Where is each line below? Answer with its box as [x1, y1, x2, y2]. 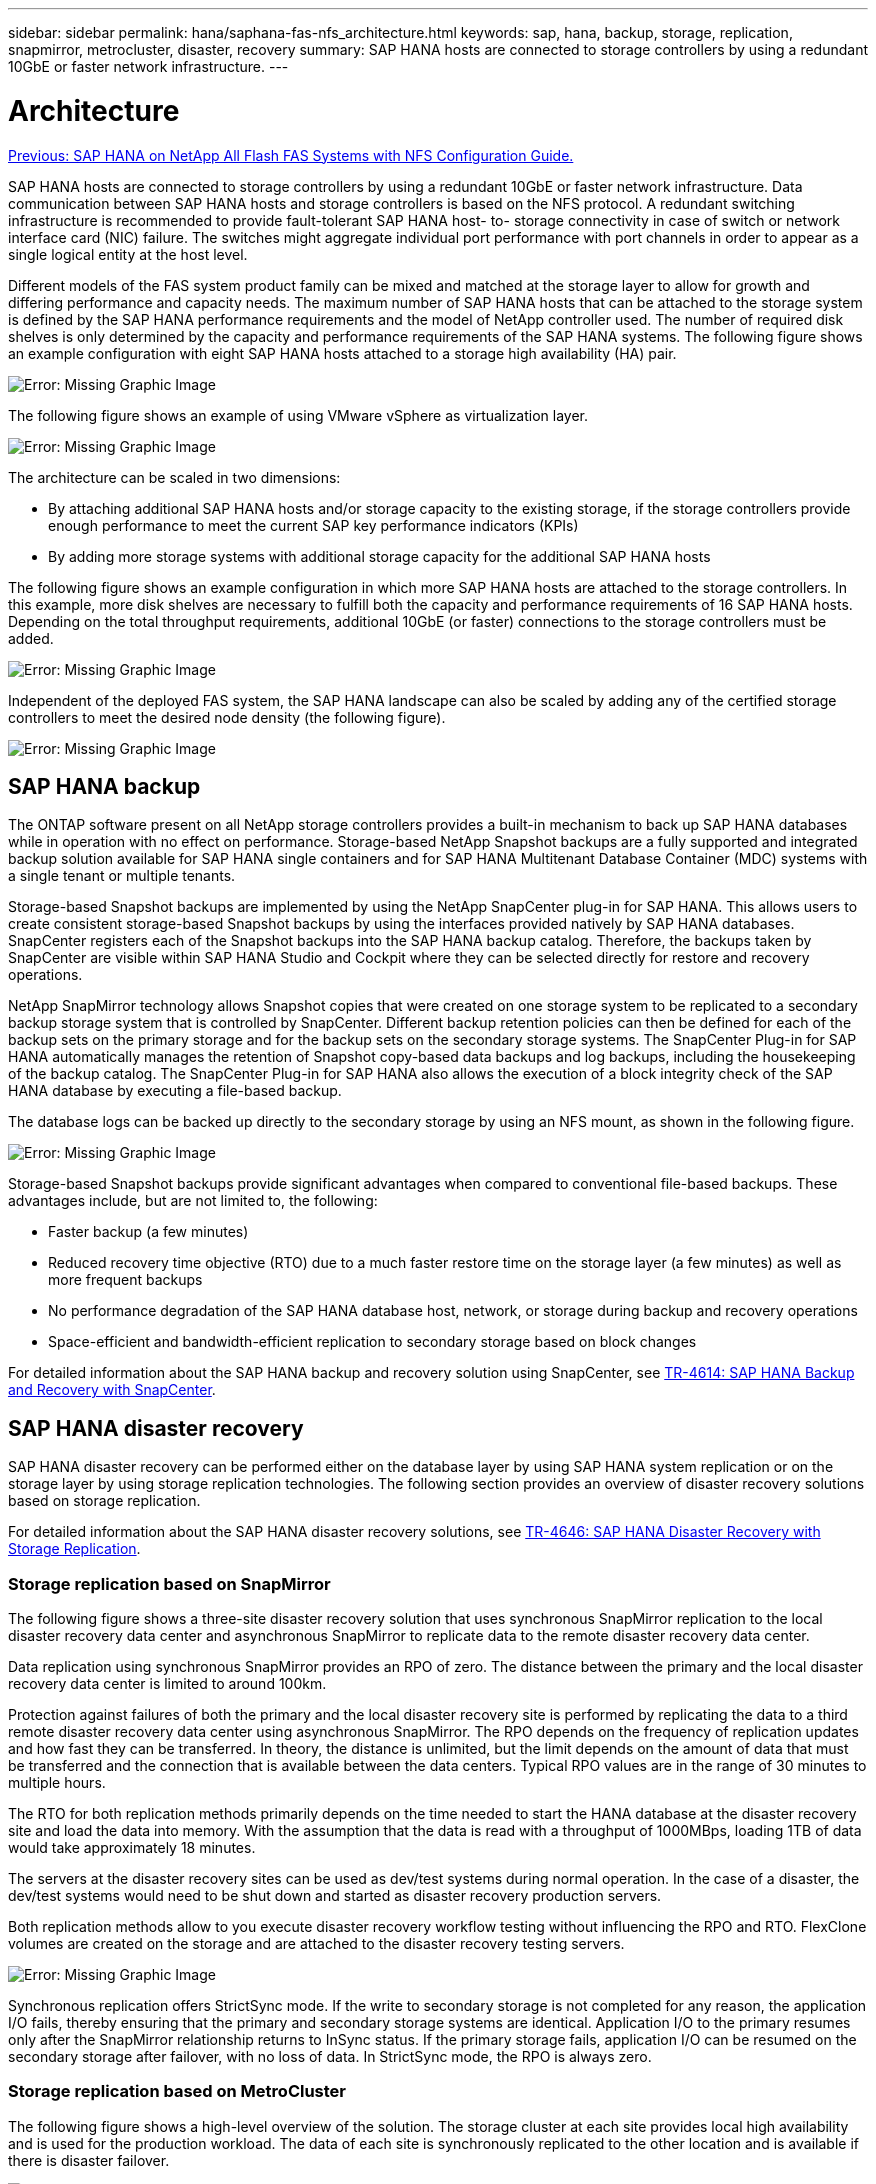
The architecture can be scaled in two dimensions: [8, 468, 341, 486]
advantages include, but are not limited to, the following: [8, 1192, 378, 1210]
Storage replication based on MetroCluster [8, 2081, 347, 2102]
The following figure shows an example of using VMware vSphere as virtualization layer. [8, 406, 589, 424]
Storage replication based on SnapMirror [8, 1573, 331, 1594]
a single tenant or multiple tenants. [8, 867, 236, 885]
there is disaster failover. [8, 2151, 170, 2169]
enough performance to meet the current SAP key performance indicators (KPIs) [48, 516, 579, 534]
